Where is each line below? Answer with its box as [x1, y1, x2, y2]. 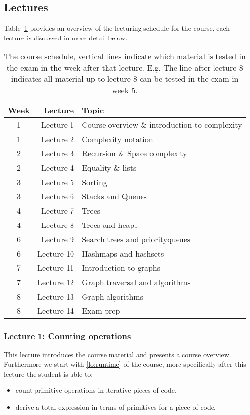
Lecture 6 [41, 190, 74, 202]
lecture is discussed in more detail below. [4, 32, 128, 42]
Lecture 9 [41, 233, 74, 245]
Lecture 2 [41, 133, 74, 145]
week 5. [112, 84, 138, 96]
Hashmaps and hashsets [82, 248, 164, 260]
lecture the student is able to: [4, 368, 93, 378]
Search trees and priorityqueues [82, 233, 191, 245]
